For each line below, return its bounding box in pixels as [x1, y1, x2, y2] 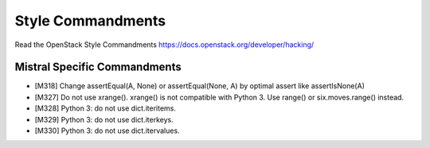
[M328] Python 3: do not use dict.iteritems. [34, 103, 177, 113]
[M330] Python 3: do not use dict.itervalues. [34, 126, 180, 135]
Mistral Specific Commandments [14, 60, 182, 74]
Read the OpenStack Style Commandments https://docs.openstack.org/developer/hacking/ [14, 40, 315, 49]
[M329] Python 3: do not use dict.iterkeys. [34, 115, 174, 124]
